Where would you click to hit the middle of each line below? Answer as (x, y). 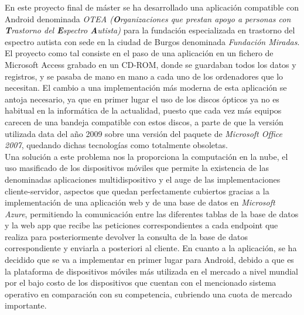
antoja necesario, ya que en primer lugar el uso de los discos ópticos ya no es (142, 99)
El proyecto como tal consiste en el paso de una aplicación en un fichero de (139, 53)
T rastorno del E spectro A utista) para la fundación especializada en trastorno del (150, 30)
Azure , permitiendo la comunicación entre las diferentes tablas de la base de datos (152, 213)
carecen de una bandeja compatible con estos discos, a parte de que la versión (144, 121)
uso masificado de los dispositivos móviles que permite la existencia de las (137, 168)
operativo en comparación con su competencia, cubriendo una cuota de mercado (148, 294)
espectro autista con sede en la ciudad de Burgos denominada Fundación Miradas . (152, 41)
